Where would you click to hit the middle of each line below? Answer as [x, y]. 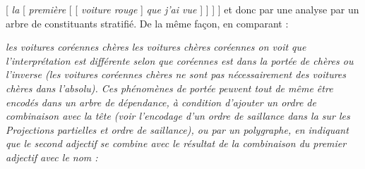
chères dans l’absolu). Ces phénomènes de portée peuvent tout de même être [169, 88]
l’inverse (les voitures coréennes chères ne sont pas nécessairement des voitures [176, 74]
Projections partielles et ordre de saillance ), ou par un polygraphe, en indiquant [177, 129]
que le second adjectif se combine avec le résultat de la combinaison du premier [176, 143]
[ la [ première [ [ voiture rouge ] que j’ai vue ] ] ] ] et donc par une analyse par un [182, 9]
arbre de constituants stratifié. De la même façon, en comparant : [147, 23]
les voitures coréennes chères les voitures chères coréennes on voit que [156, 47]
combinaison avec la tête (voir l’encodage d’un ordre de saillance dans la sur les [178, 116]
